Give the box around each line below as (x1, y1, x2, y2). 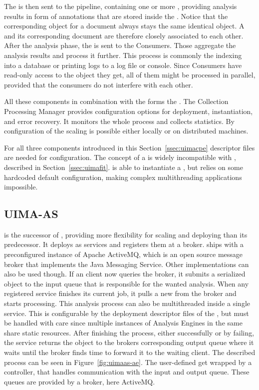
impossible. (4, 181, 38, 192)
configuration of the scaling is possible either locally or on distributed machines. (4, 125, 249, 136)
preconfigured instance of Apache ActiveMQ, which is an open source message (4, 249, 243, 259)
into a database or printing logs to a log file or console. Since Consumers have (4, 59, 242, 70)
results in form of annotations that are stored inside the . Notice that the (4, 10, 228, 21)
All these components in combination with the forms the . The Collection (4, 96, 229, 106)
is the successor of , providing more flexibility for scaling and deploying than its (4, 229, 248, 239)
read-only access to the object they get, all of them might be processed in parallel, (4, 69, 256, 80)
